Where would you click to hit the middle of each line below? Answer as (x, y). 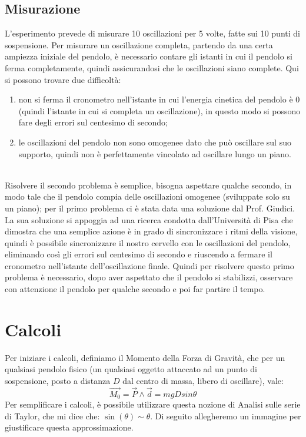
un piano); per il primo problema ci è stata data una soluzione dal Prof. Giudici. (150, 208)
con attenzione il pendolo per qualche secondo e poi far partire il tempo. (135, 289)
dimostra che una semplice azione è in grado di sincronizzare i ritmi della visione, (151, 231)
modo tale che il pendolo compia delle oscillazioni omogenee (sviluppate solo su (147, 196)
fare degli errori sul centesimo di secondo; (93, 122)
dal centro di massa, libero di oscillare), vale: (203, 380)
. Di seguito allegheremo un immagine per (226, 416)
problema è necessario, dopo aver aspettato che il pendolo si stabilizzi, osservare (149, 277)
